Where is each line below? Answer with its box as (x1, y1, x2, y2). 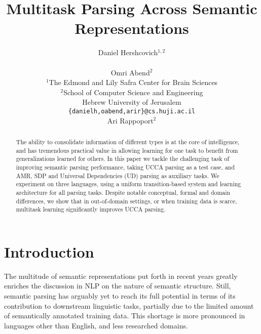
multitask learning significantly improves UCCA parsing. (16, 205, 166, 214)
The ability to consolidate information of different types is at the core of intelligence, (16, 137, 240, 146)
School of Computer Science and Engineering (63, 87, 203, 97)
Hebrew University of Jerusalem (82, 97, 181, 107)
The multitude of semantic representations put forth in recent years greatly (4, 270, 238, 281)
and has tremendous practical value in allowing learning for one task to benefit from (16, 146, 238, 154)
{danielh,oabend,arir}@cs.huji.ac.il (68, 107, 196, 115)
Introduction (4, 241, 94, 262)
